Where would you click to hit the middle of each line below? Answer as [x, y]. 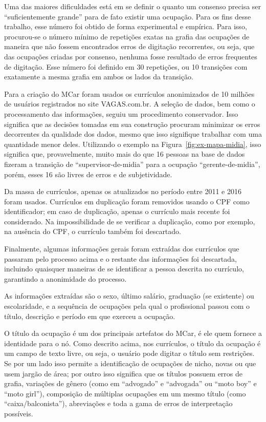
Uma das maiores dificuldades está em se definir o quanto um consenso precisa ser [133, 6]
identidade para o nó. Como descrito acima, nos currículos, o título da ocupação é [132, 343]
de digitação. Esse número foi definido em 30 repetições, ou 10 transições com [126, 66]
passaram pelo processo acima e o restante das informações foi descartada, [120, 258]
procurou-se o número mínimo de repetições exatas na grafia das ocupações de [127, 36]
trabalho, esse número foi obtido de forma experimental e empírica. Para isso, [126, 26]
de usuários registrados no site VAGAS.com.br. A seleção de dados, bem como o [130, 104]
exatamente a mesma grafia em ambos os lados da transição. [99, 77]
